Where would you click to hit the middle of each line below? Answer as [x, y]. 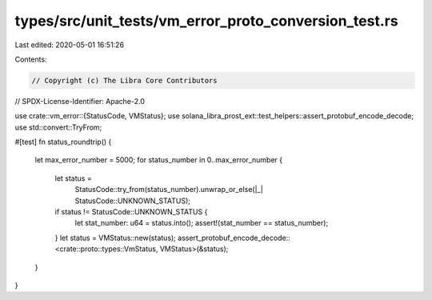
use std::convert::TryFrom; [58, 127]
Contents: [31, 59]
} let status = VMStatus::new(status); [115, 238]
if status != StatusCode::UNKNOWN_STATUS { [131, 212]
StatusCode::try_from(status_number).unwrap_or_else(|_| [169, 190]
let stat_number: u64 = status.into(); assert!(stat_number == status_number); [202, 223]
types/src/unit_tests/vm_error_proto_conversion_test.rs [207, 21]
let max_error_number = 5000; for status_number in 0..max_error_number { [159, 160]
